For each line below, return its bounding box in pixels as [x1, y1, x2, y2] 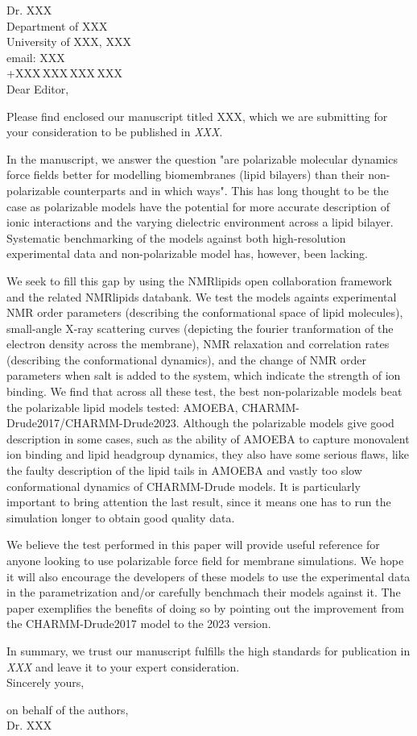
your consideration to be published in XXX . [6, 123, 223, 140]
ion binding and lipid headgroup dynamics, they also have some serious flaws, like [6, 446, 409, 463]
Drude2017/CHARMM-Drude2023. [6, 414, 180, 431]
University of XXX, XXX [6, 33, 131, 50]
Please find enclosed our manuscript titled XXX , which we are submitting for [6, 107, 388, 124]
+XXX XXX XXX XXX [6, 64, 122, 81]
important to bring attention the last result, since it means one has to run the [6, 493, 391, 510]
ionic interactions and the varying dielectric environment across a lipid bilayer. [6, 214, 394, 231]
